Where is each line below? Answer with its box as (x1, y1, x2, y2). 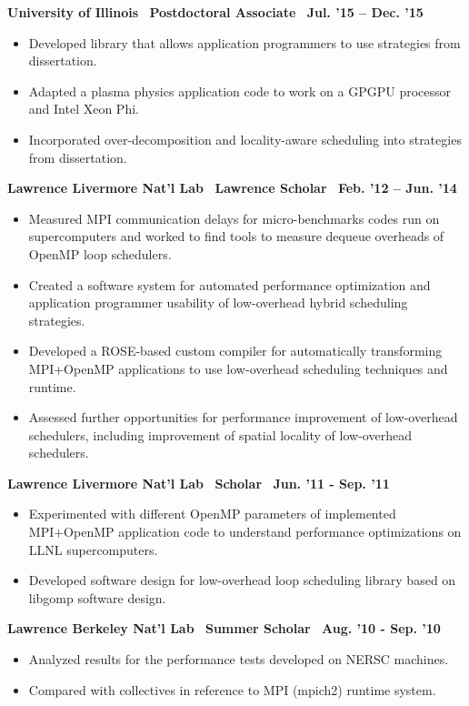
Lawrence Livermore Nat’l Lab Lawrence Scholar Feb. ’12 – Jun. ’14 (7, 178, 457, 197)
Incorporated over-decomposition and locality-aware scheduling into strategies (28, 129, 462, 148)
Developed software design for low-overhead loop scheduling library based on (28, 570, 456, 590)
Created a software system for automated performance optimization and (28, 275, 431, 294)
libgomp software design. (28, 588, 166, 607)
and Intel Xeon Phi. (28, 99, 139, 118)
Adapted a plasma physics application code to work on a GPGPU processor (28, 81, 452, 100)
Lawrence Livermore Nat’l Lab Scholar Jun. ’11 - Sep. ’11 (7, 473, 390, 492)
